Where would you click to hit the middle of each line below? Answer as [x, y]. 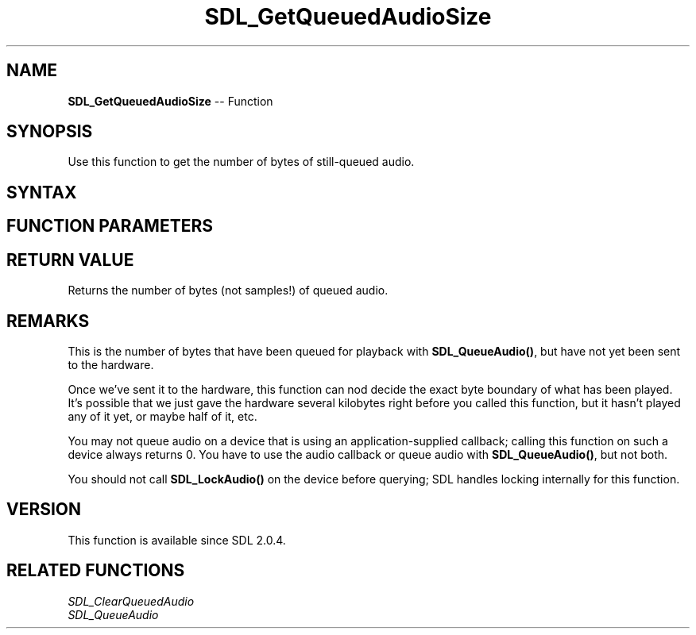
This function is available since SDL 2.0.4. [177, 540]
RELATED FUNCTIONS [96, 571]
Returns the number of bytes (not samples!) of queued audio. [228, 291]
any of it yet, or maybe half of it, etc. [162, 416]
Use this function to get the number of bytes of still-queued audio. [241, 162]
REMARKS [48, 321]
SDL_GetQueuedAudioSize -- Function [170, 101]
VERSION [44, 510]
